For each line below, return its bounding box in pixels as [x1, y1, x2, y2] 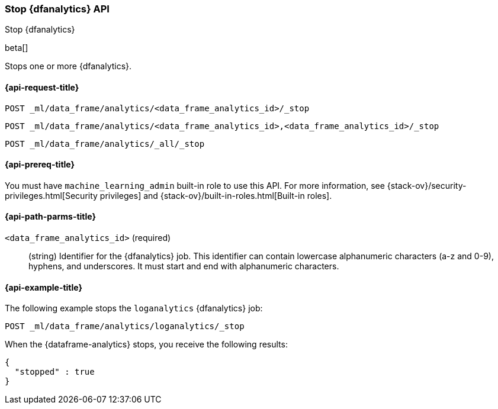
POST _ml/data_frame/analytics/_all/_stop [5, 139, 205, 149]
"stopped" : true [14, 367, 95, 377]
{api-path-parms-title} [5, 211, 97, 222]
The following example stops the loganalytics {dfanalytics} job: [5, 303, 263, 314]
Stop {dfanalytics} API [5, 3, 110, 15]
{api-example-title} [5, 282, 83, 292]
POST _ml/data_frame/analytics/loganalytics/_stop [5, 321, 245, 331]
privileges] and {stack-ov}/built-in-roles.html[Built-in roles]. [99, 190, 332, 201]
